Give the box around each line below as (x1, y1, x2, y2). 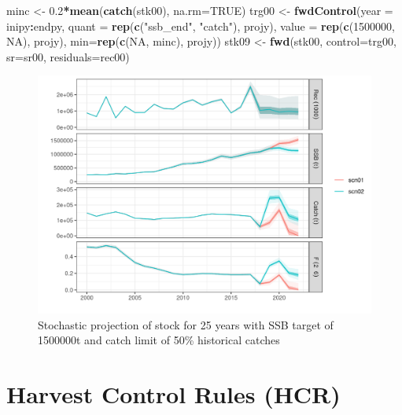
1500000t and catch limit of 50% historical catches (38, 332, 280, 348)
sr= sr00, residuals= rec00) (6, 48, 130, 64)
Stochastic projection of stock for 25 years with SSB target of (38, 316, 334, 332)
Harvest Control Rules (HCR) (6, 378, 341, 410)
